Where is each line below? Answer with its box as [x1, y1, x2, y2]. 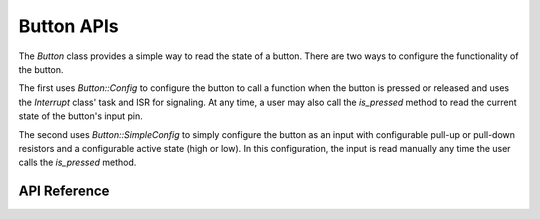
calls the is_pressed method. [18, 156, 137, 169]
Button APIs [18, 15, 119, 37]
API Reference [18, 183, 110, 200]
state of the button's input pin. [18, 110, 144, 122]
